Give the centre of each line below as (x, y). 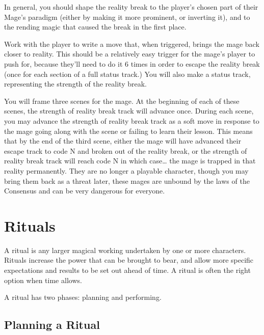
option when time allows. (43, 280)
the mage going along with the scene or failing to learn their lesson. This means (128, 131)
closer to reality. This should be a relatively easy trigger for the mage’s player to (130, 54)
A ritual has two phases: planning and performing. (83, 297)
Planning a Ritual (52, 325)
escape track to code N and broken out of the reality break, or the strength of (126, 150)
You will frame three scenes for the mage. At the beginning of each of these (122, 101)
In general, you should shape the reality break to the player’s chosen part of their (131, 7)
